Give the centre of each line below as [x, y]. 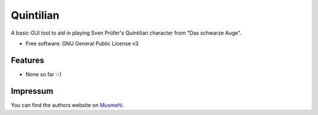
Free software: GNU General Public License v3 [82, 43]
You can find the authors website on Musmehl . [67, 105]
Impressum [32, 91]
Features [27, 60]
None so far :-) [44, 74]
